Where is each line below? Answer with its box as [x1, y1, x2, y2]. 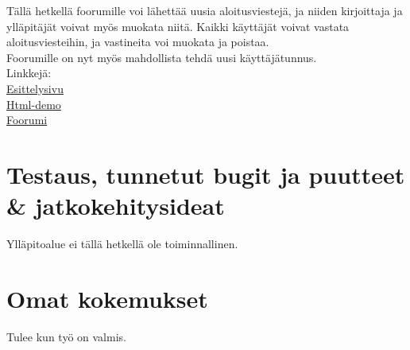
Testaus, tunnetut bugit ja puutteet [6, 157, 405, 190]
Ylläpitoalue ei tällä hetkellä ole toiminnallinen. [6, 235, 238, 252]
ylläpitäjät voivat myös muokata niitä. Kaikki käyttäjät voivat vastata [6, 17, 350, 34]
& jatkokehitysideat [6, 189, 225, 222]
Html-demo [6, 95, 61, 112]
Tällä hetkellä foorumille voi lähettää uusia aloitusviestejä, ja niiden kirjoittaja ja [6, 2, 403, 18]
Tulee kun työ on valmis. [6, 328, 126, 344]
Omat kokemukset [6, 282, 208, 314]
